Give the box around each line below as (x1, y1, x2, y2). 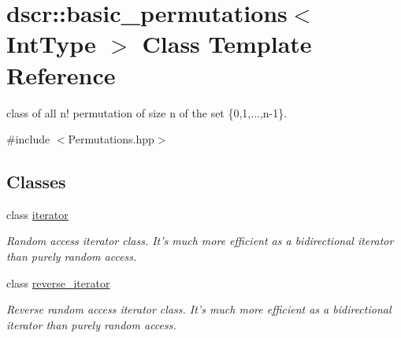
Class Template (142, 28, 312, 60)
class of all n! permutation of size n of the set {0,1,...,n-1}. (6, 104, 288, 121)
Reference (6, 58, 116, 91)
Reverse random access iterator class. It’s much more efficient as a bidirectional (6, 301, 392, 318)
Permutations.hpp (68, 131, 154, 147)
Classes (6, 169, 66, 194)
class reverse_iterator (6, 274, 110, 291)
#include (6, 131, 50, 147)
